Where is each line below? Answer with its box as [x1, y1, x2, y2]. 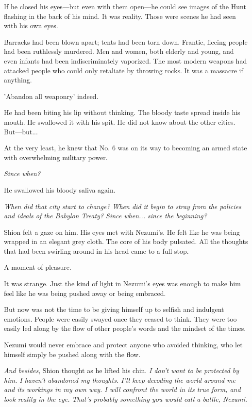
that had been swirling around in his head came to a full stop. [4, 245, 189, 256]
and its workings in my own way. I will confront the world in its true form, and [4, 384, 241, 394]
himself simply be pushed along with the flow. [4, 349, 141, 359]
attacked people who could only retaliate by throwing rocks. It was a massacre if [4, 65, 243, 75]
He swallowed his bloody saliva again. [4, 184, 116, 195]
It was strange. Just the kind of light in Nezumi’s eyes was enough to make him [4, 278, 241, 289]
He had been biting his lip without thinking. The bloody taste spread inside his [4, 107, 240, 117]
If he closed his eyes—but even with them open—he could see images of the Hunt [4, 1, 246, 11]
